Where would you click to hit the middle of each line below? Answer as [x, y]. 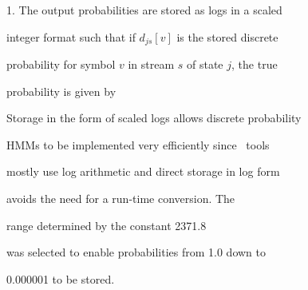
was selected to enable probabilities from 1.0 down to [136, 252]
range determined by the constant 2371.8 [107, 225]
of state [205, 64]
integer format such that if [71, 36]
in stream [151, 64]
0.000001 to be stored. [61, 278]
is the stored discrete [227, 36]
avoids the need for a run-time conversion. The [121, 199]
